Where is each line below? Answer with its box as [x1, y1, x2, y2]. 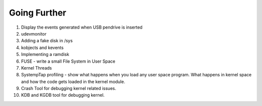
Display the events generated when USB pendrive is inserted [21, 24, 143, 30]
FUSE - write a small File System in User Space [21, 58, 115, 64]
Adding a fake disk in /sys [21, 38, 73, 44]
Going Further [9, 7, 66, 18]
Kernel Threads [21, 65, 52, 71]
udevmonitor [21, 31, 47, 36]
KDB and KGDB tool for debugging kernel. [21, 92, 105, 98]
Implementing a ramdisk [21, 52, 69, 57]
